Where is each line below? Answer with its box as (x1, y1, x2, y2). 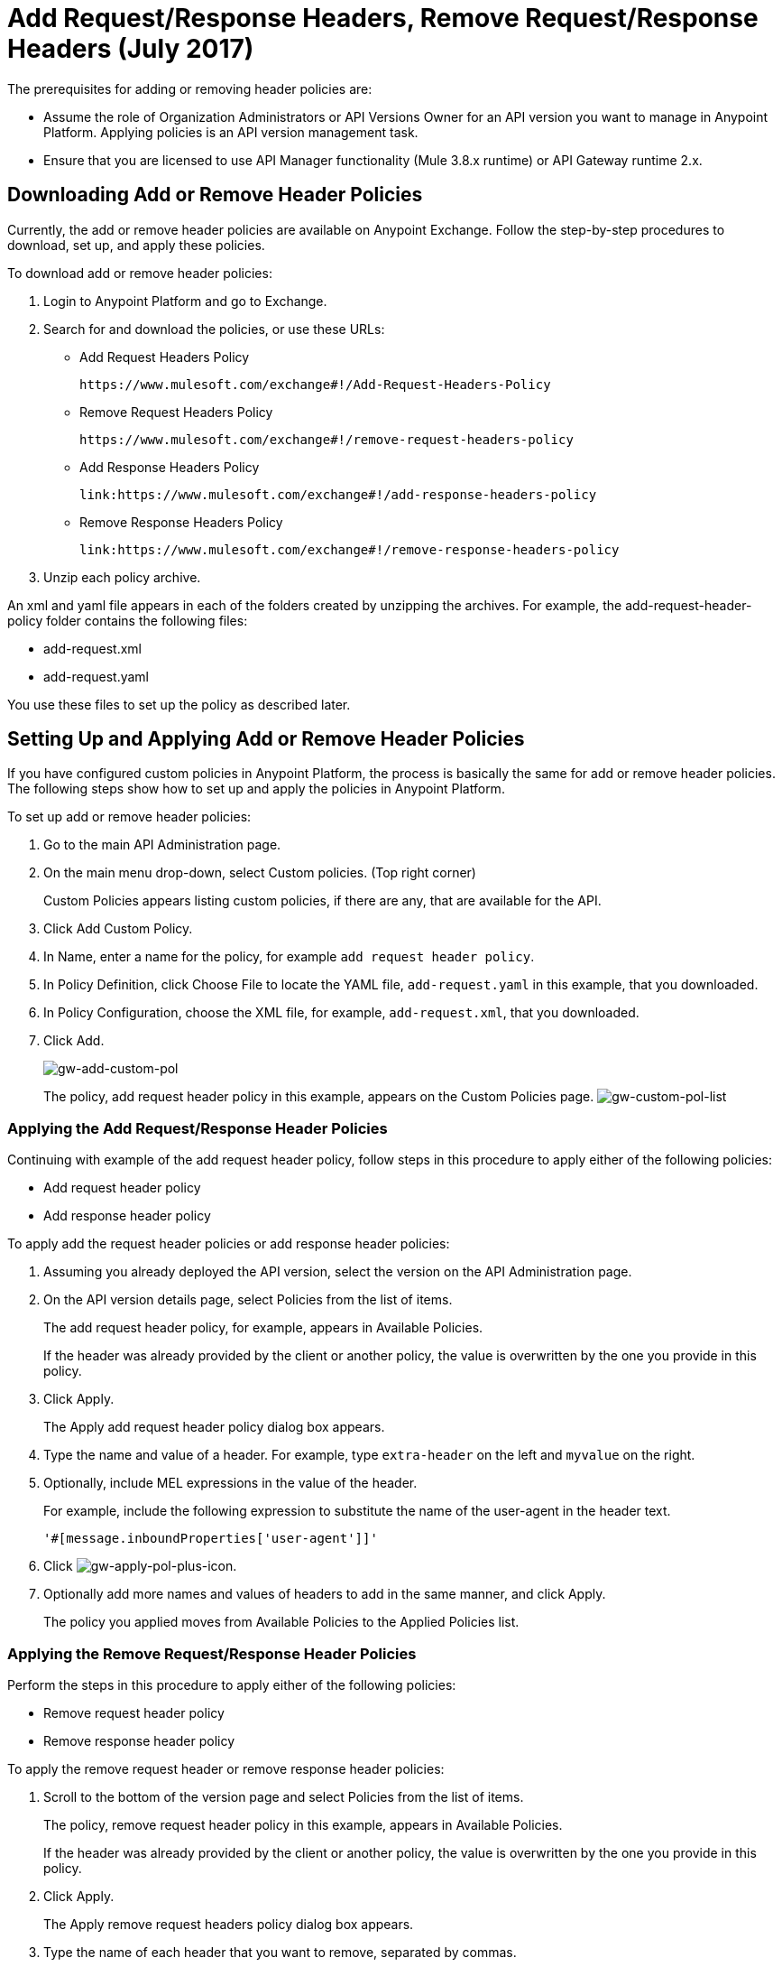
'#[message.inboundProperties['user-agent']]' (43, 1531, 378, 1546)
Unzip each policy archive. (43, 569, 201, 585)
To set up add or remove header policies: (7, 809, 252, 825)
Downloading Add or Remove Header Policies (7, 183, 423, 207)
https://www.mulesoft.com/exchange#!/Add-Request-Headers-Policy (79, 376, 551, 392)
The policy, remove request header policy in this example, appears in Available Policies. (43, 1816, 563, 1832)
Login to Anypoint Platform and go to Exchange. (43, 292, 327, 309)
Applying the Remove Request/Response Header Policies (7, 1644, 417, 1663)
